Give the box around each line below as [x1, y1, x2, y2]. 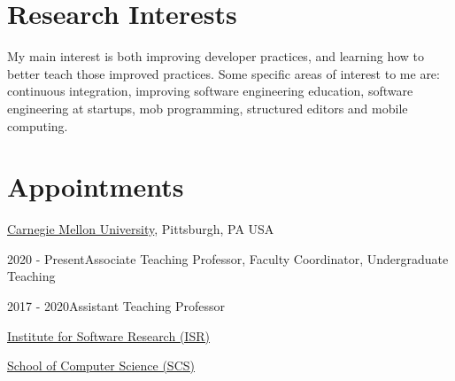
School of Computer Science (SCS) [7, 356, 195, 375]
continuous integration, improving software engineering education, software [7, 82, 413, 100]
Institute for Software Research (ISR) [7, 326, 210, 345]
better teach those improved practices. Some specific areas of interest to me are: [7, 64, 440, 82]
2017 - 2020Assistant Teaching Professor [7, 297, 226, 315]
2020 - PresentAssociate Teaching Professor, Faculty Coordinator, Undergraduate [7, 249, 449, 268]
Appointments [7, 168, 184, 205]
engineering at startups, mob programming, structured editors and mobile [7, 98, 408, 117]
